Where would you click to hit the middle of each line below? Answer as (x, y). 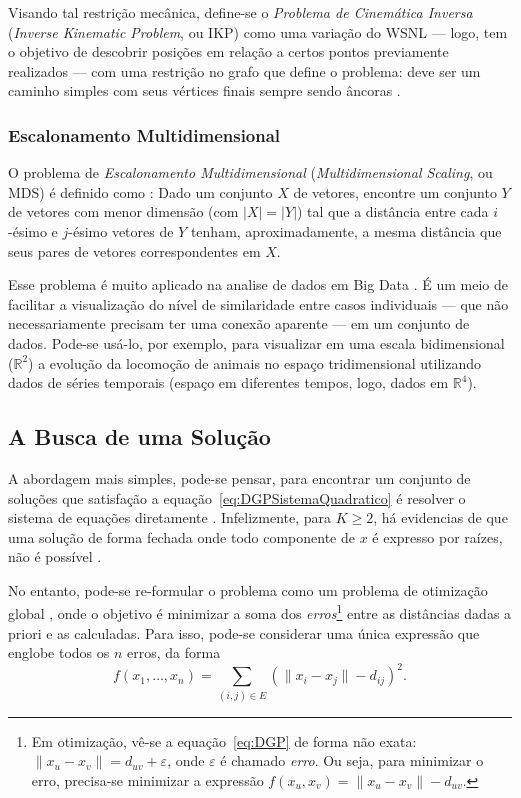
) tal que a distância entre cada (393, 211)
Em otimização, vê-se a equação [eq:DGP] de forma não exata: (224, 740)
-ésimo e (33, 230)
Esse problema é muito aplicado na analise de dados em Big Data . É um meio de (258, 284)
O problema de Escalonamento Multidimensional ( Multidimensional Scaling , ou (250, 172)
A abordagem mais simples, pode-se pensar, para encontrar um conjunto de (239, 477)
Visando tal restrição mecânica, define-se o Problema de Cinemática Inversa (240, 12)
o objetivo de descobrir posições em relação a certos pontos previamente (228, 51)
